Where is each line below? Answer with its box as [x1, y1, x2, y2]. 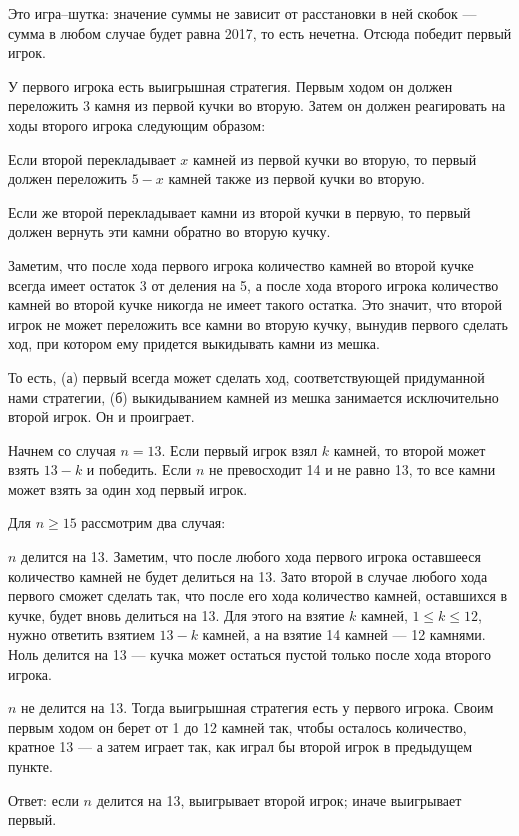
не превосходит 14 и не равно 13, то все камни [209, 459, 496, 480]
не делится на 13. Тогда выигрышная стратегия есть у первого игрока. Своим [21, 697, 494, 718]
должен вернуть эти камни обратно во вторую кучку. [8, 221, 331, 242]
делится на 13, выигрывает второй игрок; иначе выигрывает [96, 789, 462, 810]
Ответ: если [8, 789, 79, 810]
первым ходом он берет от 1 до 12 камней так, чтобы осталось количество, [8, 716, 467, 737]
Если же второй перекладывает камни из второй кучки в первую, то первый [8, 201, 471, 222]
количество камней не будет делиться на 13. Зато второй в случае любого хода [8, 565, 488, 586]
